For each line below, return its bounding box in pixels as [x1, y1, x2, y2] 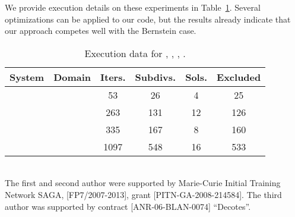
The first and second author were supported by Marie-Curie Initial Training [5, 177, 281, 189]
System [9, 70, 45, 84]
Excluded [217, 70, 261, 84]
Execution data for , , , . [84, 46, 186, 60]
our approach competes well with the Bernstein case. [5, 24, 196, 37]
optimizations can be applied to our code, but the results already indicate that [5, 12, 291, 25]
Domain [53, 70, 91, 84]
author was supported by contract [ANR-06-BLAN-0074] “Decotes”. [5, 200, 251, 212]
